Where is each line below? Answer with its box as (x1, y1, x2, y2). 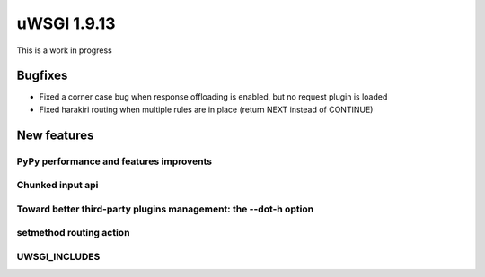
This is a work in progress (16, 45, 112, 56)
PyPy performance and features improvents (16, 155, 213, 168)
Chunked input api (16, 179, 99, 192)
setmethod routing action (16, 227, 130, 239)
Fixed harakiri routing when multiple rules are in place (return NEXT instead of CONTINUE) (39, 104, 374, 115)
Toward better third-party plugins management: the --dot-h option (16, 203, 314, 215)
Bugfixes (16, 68, 68, 83)
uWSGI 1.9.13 (16, 13, 116, 33)
